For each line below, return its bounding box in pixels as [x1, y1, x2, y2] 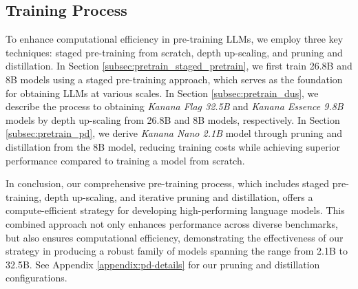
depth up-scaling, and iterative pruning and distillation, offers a [44, 189, 313, 204]
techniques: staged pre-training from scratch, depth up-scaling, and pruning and [6, 45, 343, 59]
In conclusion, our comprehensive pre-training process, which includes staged [6, 176, 330, 191]
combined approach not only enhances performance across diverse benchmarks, [6, 216, 338, 231]
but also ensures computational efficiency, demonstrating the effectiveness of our [6, 230, 344, 244]
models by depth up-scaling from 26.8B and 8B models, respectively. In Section [6, 112, 340, 127]
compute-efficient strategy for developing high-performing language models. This [6, 203, 345, 217]
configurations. [6, 270, 67, 285]
